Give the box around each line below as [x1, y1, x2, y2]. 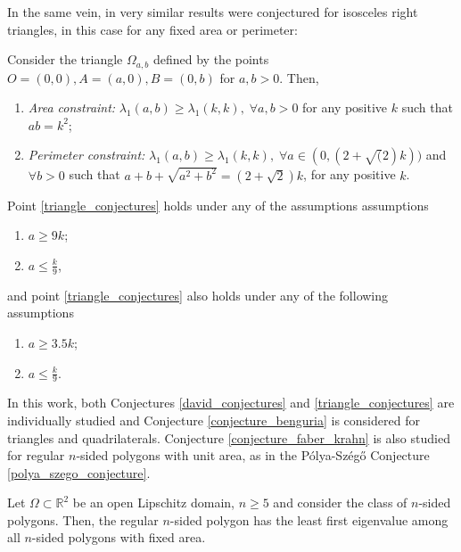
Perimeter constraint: [28, 145, 145, 164]
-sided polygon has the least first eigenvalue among [169, 510, 449, 529]
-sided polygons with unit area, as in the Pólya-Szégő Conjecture [76, 446, 430, 465]
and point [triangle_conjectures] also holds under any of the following [7, 285, 389, 304]
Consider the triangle [7, 50, 123, 69]
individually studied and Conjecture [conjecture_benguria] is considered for [7, 410, 420, 429]
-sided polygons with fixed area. [31, 528, 206, 547]
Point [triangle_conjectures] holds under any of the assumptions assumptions [7, 195, 429, 214]
